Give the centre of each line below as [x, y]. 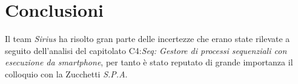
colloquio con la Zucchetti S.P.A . [66, 73]
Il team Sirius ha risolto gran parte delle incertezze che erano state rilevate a [147, 39]
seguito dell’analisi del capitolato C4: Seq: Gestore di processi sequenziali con [146, 50]
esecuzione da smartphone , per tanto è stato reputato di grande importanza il [149, 62]
